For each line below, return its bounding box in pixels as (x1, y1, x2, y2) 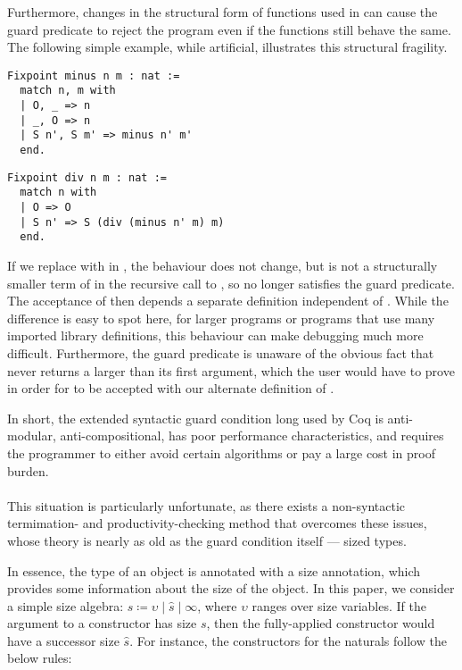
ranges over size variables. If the (252, 596, 426, 615)
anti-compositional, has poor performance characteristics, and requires (60, 426, 444, 445)
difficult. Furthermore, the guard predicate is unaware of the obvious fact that (7, 343, 434, 362)
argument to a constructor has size (7, 614, 197, 632)
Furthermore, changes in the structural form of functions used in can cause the (7, 3, 438, 21)
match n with (20, 186, 97, 199)
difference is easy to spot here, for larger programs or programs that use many (7, 308, 435, 327)
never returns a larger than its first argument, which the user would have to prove (7, 361, 455, 380)
